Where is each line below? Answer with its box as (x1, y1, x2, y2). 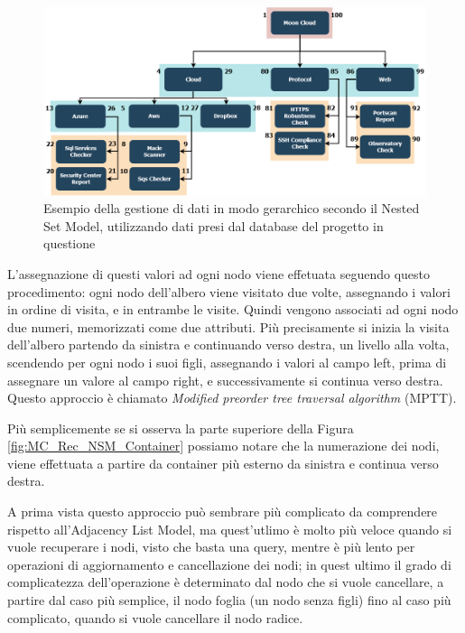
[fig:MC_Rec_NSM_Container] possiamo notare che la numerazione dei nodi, (7, 436, 440, 455)
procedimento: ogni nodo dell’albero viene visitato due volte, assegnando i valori (7, 282, 451, 301)
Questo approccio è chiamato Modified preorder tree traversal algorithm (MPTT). (7, 388, 457, 407)
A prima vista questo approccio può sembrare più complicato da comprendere (7, 502, 438, 521)
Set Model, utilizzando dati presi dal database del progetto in (43, 216, 384, 235)
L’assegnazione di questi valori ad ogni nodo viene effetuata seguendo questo (7, 264, 431, 283)
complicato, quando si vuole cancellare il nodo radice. (7, 608, 303, 627)
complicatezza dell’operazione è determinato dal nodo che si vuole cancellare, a (7, 572, 444, 591)
